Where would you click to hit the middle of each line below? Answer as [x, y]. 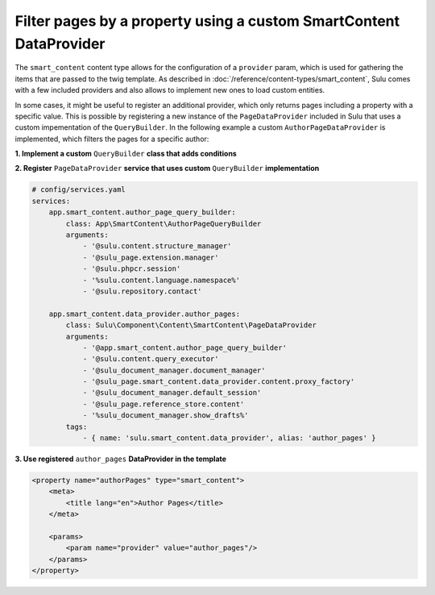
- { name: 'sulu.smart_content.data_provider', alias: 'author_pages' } [229, 438]
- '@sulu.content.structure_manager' [157, 246]
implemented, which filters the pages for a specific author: [112, 139]
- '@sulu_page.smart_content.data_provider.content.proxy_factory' [219, 382]
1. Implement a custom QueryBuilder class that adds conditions [126, 154]
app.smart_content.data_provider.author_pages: [145, 314]
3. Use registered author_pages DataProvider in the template [121, 459]
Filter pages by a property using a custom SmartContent [207, 21]
